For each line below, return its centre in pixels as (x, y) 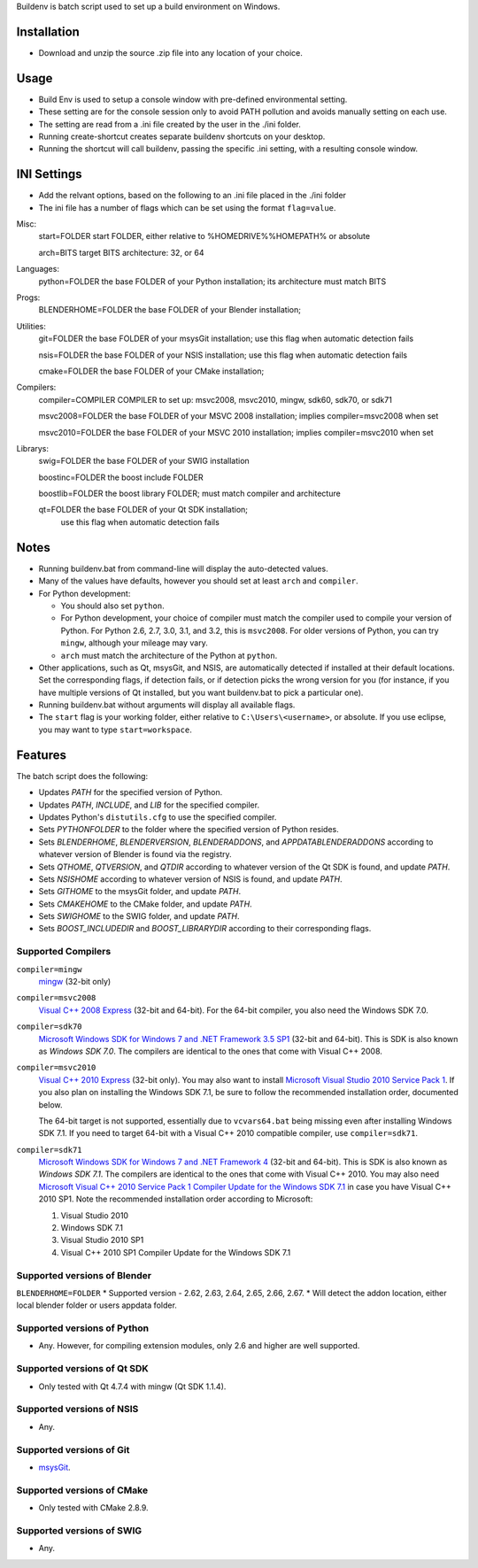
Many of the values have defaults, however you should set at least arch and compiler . (198, 581)
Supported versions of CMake (82, 1490)
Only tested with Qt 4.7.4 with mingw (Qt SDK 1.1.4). (132, 1386)
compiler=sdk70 (50, 1027)
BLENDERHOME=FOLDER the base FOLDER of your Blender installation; (170, 310)
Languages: (38, 269)
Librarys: (32, 448)
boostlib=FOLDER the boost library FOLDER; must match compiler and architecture (189, 494)
